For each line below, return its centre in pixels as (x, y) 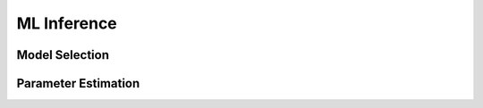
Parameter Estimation (78, 83)
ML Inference (67, 23)
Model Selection (63, 55)
